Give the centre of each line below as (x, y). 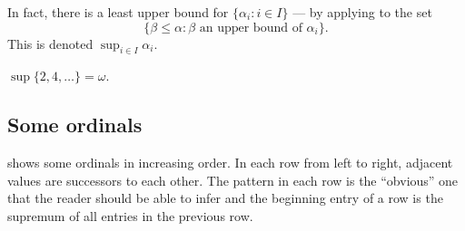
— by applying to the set (362, 12)
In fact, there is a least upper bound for (118, 12)
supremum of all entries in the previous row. (130, 215)
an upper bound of (251, 28)
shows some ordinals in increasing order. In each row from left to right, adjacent (230, 163)
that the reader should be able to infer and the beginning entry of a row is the (225, 198)
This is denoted (50, 43)
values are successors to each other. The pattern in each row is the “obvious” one (233, 180)
